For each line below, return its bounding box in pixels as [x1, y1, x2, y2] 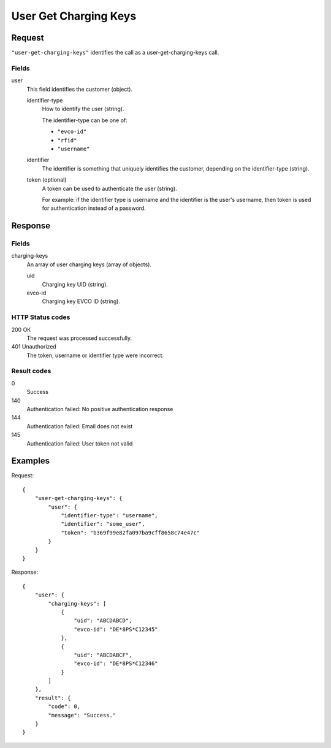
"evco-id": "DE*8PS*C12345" [74, 626, 159, 633]
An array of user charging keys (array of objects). [26, 261, 152, 268]
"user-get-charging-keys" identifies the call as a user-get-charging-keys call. [11, 49, 219, 56]
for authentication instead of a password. [42, 204, 146, 212]
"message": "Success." [48, 712, 116, 719]
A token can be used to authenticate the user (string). [42, 185, 177, 192]
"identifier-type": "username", [61, 512, 159, 519]
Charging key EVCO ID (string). [42, 298, 121, 305]
